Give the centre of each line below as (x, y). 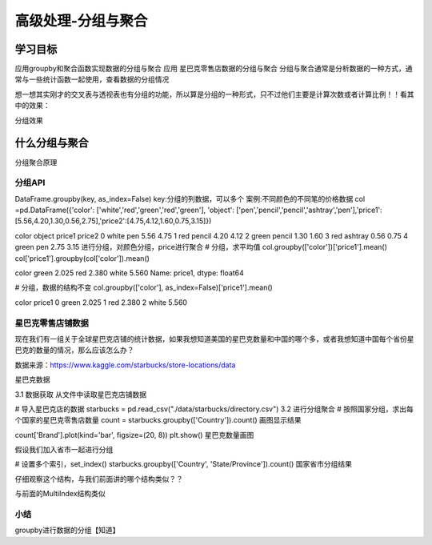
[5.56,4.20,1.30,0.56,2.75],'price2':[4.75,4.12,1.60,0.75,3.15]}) (113, 221)
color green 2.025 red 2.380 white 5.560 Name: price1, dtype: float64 (129, 273)
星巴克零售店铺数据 (52, 323)
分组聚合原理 (36, 162)
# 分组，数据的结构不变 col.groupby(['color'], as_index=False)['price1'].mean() (144, 287)
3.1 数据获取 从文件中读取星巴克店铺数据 (81, 394)
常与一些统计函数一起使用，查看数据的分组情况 (92, 79)
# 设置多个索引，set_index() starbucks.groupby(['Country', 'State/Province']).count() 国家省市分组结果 (183, 464)
